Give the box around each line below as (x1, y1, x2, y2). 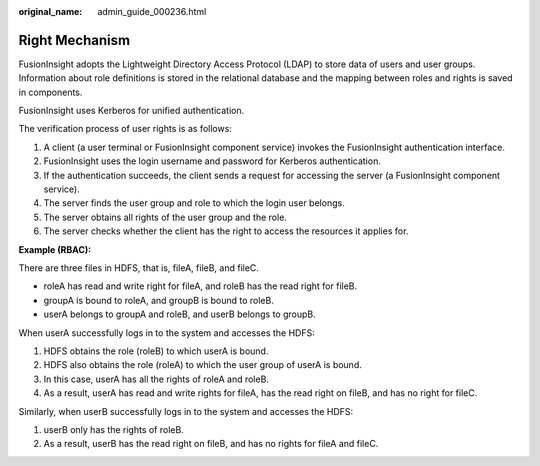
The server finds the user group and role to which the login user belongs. (43, 197, 345, 209)
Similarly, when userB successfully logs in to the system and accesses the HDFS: (18, 405, 354, 417)
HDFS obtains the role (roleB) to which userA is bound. (43, 345, 269, 357)
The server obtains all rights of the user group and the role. (43, 211, 287, 223)
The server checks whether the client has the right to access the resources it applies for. (43, 225, 409, 237)
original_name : (18, 6, 83, 17)
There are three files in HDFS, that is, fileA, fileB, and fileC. (18, 261, 260, 274)
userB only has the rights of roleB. (43, 423, 184, 435)
